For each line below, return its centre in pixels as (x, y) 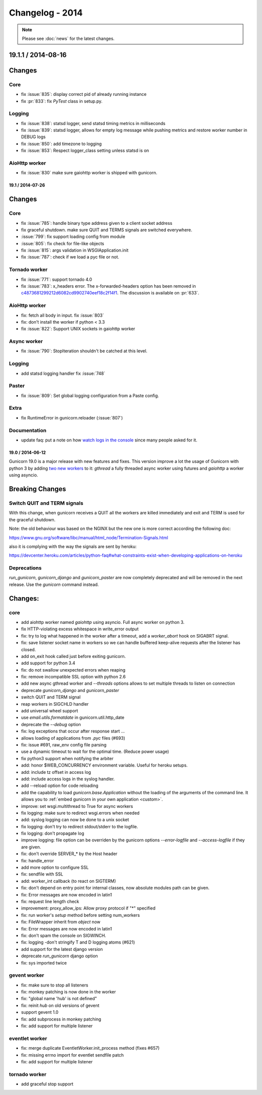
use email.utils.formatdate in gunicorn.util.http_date (73, 717)
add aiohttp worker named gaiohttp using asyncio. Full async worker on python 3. (103, 622)
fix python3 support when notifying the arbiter (67, 758)
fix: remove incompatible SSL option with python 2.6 (74, 677)
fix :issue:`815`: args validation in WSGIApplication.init (75, 250)
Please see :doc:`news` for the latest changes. (68, 38)
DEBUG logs (33, 137)
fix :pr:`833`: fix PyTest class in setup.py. (62, 101)
